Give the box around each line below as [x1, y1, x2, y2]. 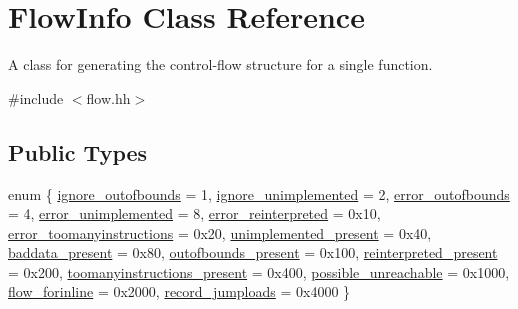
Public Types [8, 136, 148, 167]
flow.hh [86, 87, 131, 108]
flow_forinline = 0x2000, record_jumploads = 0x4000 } [8, 281, 351, 302]
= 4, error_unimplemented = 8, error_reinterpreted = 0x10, [8, 203, 381, 224]
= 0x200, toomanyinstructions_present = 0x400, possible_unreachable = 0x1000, [8, 261, 510, 282]
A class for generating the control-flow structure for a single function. [8, 54, 433, 75]
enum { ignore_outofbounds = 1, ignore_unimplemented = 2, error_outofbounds [8, 183, 510, 204]
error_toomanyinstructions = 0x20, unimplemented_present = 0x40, [8, 222, 432, 243]
